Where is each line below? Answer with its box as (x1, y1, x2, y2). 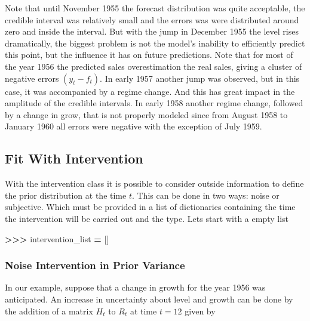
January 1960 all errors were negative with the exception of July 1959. (5, 120, 262, 132)
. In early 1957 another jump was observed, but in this (100, 72, 300, 84)
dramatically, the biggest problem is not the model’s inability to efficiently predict (5, 36, 305, 49)
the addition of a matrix (5, 304, 93, 317)
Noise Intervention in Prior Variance (5, 258, 185, 273)
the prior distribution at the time (5, 189, 127, 201)
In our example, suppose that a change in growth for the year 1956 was (5, 281, 266, 294)
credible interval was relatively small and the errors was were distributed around (5, 13, 299, 26)
